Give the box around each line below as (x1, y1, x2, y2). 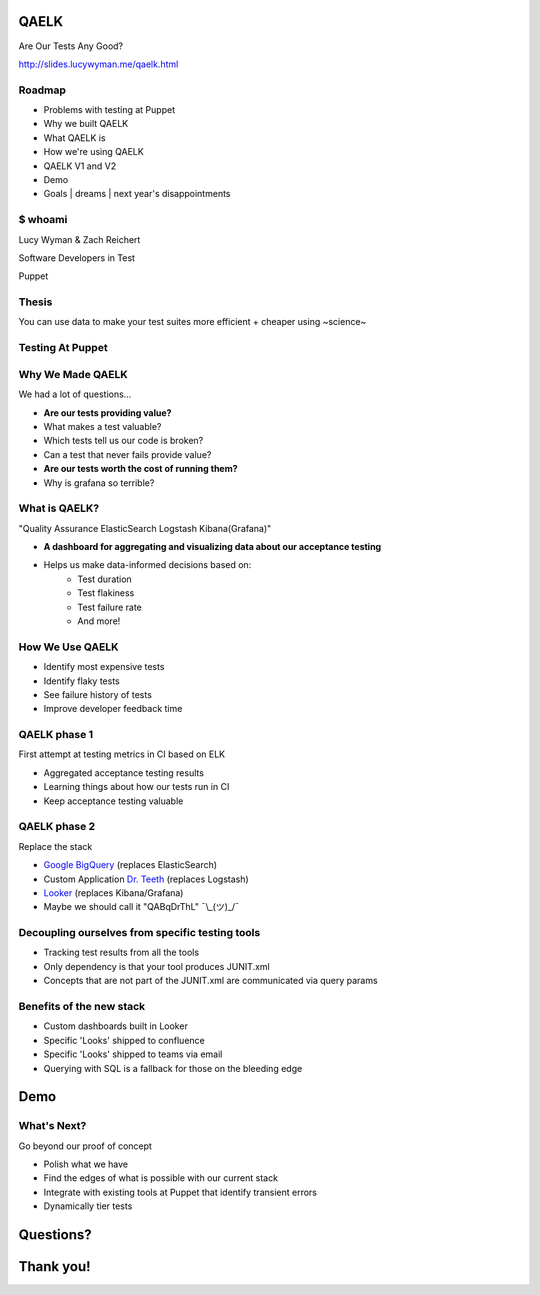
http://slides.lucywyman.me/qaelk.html (18, 58, 179, 70)
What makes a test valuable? (43, 420, 162, 432)
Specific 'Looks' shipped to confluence (43, 1034, 205, 1046)
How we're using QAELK (43, 146, 144, 158)
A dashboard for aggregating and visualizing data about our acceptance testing (43, 541, 382, 553)
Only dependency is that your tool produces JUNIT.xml (43, 960, 270, 972)
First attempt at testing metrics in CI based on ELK (18, 748, 225, 760)
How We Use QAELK (18, 640, 119, 654)
